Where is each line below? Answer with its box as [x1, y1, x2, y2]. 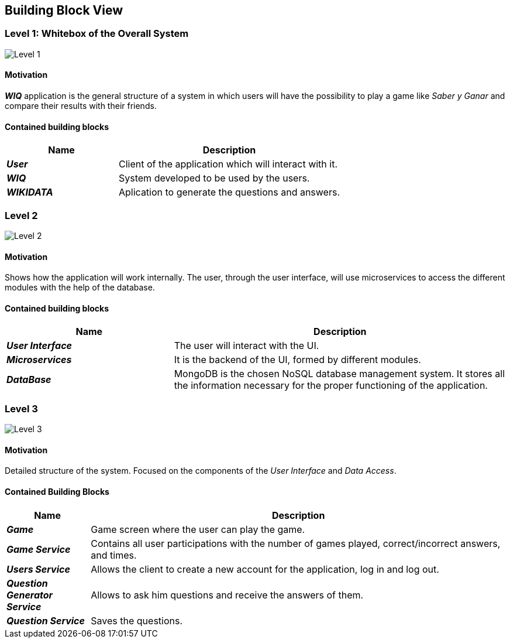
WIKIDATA [6, 186, 53, 199]
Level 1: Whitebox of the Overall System [5, 28, 189, 40]
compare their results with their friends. [5, 101, 157, 111]
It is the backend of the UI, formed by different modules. [174, 354, 421, 366]
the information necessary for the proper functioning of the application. [174, 379, 488, 392]
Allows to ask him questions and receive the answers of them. [91, 589, 364, 601]
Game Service [6, 543, 71, 555]
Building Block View [5, 3, 123, 18]
